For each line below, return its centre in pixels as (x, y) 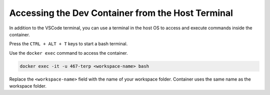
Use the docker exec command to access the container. (68, 53)
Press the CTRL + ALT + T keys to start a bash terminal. (68, 44)
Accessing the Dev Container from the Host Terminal (121, 13)
